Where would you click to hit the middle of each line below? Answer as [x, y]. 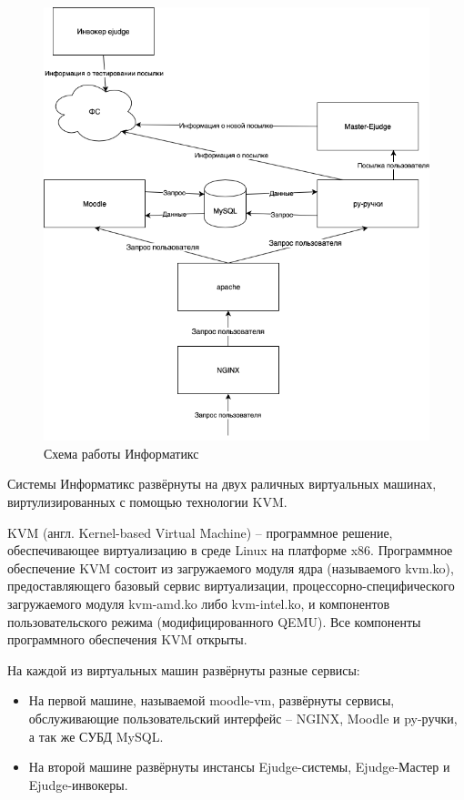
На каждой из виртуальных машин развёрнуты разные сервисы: [184, 669]
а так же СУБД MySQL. [96, 736]
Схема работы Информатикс [121, 453]
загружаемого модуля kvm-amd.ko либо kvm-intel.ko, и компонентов [199, 603]
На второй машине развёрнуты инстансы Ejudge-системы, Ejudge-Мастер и [239, 767]
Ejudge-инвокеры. [78, 784]
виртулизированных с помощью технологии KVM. [147, 502]
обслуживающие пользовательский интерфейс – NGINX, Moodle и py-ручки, [243, 718]
